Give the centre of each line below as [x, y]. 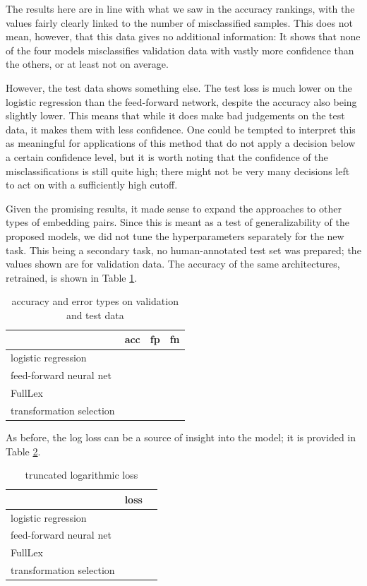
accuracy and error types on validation [95, 301]
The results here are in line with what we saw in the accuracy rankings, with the [180, 8]
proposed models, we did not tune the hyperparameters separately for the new [175, 235]
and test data [95, 315]
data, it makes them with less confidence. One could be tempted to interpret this [181, 129]
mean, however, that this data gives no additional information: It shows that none [183, 36]
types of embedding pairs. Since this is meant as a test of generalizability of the [178, 222]
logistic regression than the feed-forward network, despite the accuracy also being [181, 101]
